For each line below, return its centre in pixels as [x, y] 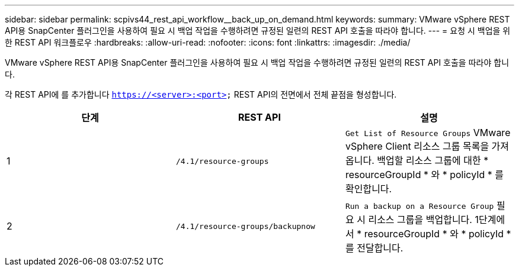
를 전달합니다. [374, 248]
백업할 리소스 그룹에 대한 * [433, 160]
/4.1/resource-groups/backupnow [245, 226]
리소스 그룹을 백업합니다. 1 [423, 220]
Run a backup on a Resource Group [419, 206]
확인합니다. [369, 189]
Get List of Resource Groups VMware [428, 133]
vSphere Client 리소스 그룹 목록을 [417, 146]
